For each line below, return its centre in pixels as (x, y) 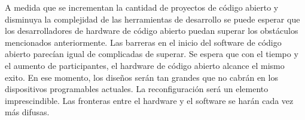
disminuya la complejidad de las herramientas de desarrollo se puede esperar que (152, 19)
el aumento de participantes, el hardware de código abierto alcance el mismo (145, 65)
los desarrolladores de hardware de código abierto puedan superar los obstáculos (152, 31)
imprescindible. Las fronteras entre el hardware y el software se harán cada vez (149, 100)
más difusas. (27, 112)
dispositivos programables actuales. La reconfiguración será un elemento (137, 89)
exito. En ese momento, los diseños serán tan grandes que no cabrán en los (141, 77)
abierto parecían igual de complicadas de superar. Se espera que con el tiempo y (152, 54)
